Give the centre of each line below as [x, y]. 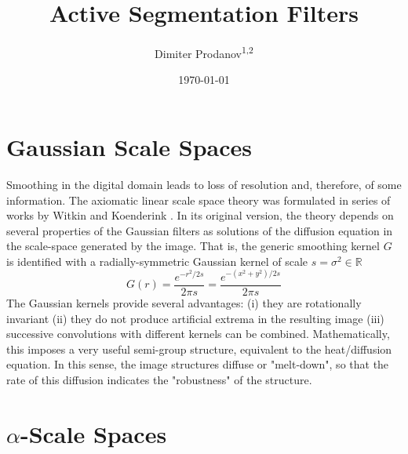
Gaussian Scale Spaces [129, 146]
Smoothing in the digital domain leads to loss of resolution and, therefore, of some [204, 184]
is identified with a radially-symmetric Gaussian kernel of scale [157, 261]
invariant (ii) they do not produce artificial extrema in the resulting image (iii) [195, 318]
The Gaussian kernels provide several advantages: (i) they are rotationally [184, 303]
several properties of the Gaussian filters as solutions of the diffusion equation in [200, 230]
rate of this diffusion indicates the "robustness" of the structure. [159, 380]
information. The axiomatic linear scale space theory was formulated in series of [199, 200]
